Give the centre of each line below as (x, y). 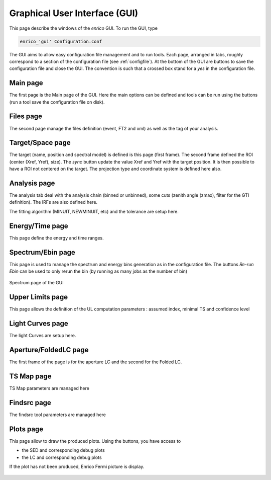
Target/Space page (40, 143)
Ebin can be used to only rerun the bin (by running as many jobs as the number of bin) (98, 271)
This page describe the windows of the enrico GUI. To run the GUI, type (84, 28)
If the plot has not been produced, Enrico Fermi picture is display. (77, 467)
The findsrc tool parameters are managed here (58, 415)
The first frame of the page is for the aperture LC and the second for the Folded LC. (96, 362)
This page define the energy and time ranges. (56, 238)
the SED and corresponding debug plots (63, 450)
